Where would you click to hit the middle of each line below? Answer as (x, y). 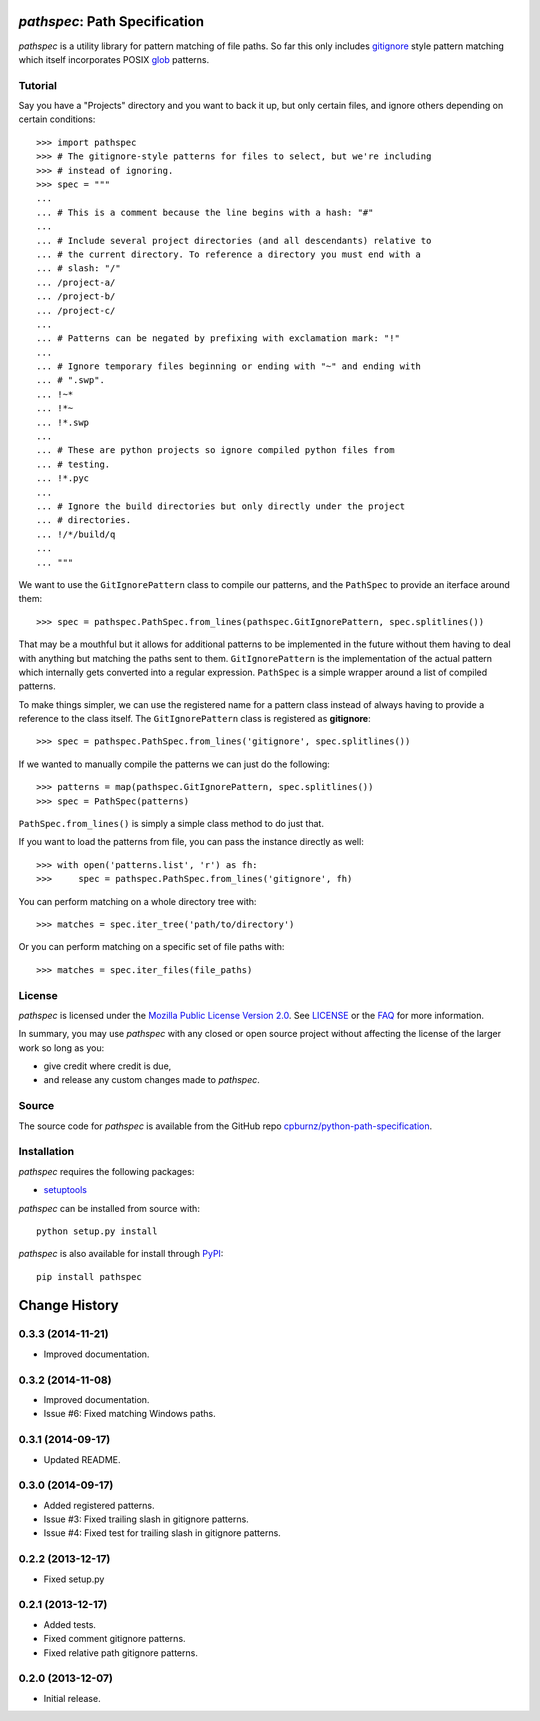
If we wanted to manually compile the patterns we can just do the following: (174, 764)
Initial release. (72, 1698)
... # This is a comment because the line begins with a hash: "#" (205, 212)
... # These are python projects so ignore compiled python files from (215, 450)
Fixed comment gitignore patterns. (114, 1639)
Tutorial (37, 85)
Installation (46, 1152)
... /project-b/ (76, 296)
